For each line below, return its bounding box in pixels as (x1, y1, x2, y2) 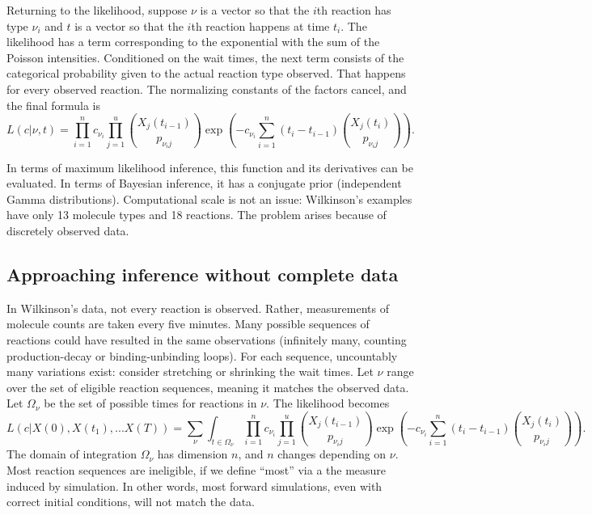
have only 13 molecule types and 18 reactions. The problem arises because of (6, 206, 387, 223)
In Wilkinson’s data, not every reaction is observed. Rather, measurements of (6, 299, 389, 316)
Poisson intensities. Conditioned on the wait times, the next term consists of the (6, 49, 404, 65)
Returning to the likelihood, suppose (6, 2, 188, 18)
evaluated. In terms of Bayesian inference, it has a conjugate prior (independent (6, 175, 402, 192)
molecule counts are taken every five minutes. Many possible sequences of (6, 315, 370, 332)
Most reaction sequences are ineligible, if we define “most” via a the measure (6, 461, 387, 478)
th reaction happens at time (191, 17, 330, 34)
